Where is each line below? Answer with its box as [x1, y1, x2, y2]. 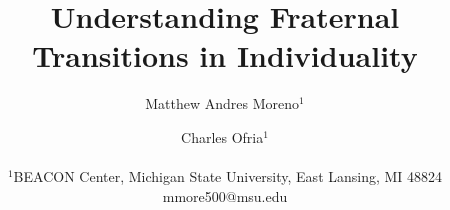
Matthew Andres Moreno [145, 93, 300, 114]
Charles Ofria [181, 126, 264, 147]
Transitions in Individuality [32, 35, 418, 76]
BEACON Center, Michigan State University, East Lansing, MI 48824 [13, 166, 443, 187]
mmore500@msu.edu [162, 185, 288, 206]
